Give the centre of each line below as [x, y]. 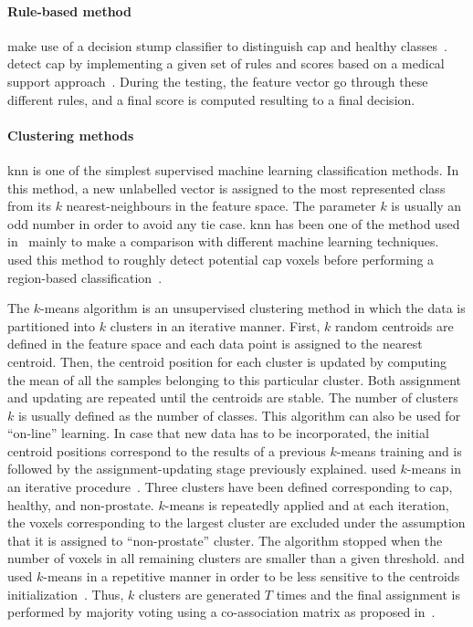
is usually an [426, 206]
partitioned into [52, 325]
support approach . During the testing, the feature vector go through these [218, 81]
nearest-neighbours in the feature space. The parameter [221, 206]
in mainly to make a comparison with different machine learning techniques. [223, 241]
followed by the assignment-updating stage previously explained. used [202, 469]
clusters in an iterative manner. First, [215, 325]
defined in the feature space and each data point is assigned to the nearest [215, 344]
